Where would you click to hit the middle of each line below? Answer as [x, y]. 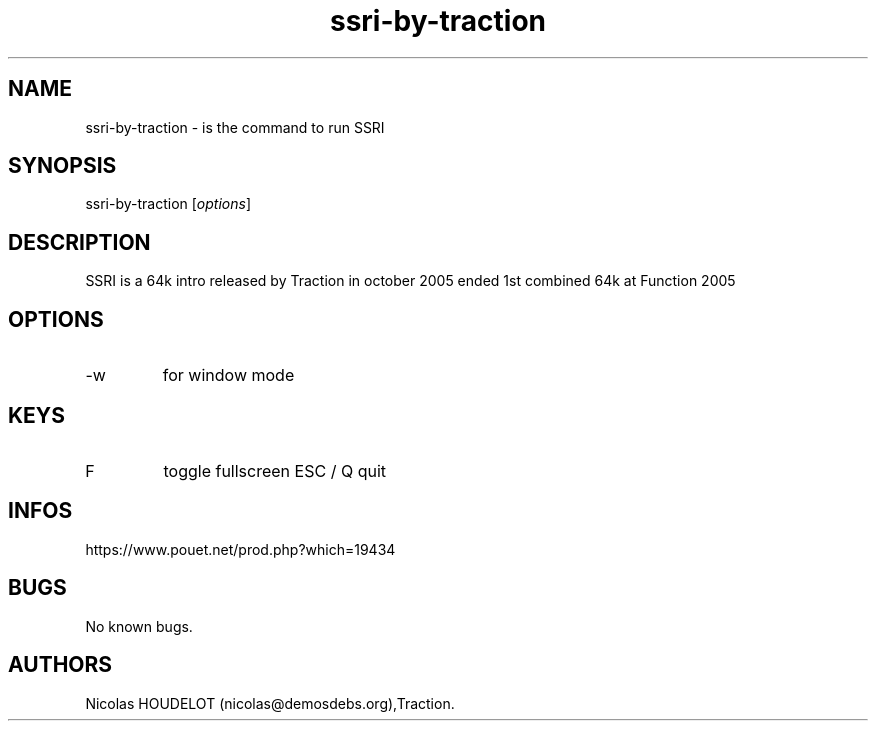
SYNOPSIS [62, 166]
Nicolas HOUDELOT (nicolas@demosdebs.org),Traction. [270, 703]
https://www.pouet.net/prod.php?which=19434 [240, 549]
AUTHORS [60, 665]
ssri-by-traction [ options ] [168, 204]
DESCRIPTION [79, 242]
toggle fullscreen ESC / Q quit [274, 470]
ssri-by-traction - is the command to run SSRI [235, 127]
